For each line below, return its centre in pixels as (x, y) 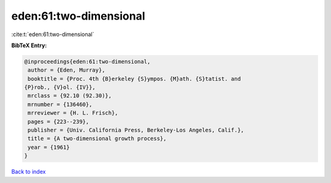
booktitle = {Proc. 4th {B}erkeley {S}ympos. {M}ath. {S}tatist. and (135, 79)
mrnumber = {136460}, (60, 104)
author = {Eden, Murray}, (67, 70)
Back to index (29, 172)
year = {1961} (49, 147)
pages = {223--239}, (59, 121)
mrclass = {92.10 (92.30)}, (70, 96)
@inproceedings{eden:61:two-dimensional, (87, 62)
